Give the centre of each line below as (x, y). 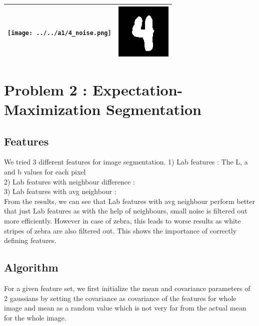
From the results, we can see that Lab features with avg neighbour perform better (130, 201)
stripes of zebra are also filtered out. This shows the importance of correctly (120, 230)
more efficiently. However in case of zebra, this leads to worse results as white (122, 220)
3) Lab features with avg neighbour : (60, 191)
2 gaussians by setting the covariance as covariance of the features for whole (120, 298)
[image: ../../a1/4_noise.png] (59, 33)
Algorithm (31, 267)
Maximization (52, 109)
